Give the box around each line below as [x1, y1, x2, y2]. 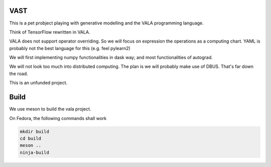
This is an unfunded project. [9, 80, 68, 86]
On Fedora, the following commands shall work [9, 115, 107, 121]
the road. [9, 70, 28, 76]
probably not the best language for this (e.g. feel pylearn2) [9, 45, 130, 51]
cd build [20, 135, 42, 141]
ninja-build [20, 149, 50, 155]
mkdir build [20, 128, 50, 134]
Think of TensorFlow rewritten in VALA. [9, 29, 90, 35]
